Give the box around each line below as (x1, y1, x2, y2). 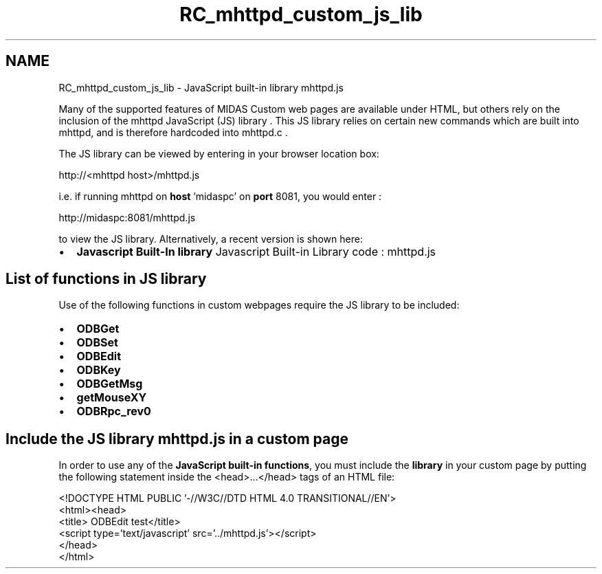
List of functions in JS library (5, 270, 207, 288)
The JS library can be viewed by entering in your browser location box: (58, 147, 379, 159)
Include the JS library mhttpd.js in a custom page (5, 430, 348, 448)
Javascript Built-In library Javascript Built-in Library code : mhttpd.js (76, 244, 436, 258)
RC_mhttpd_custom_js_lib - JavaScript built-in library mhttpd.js (58, 81, 344, 93)
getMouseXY (76, 390, 147, 405)
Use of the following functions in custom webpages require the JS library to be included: (58, 299, 460, 311)
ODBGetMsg (76, 377, 143, 391)
